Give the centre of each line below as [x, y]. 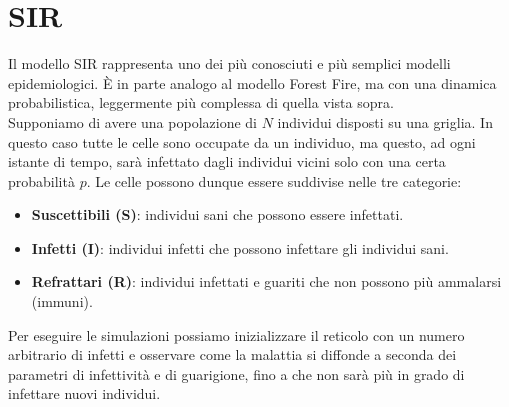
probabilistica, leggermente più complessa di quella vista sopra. [201, 102]
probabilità [41, 180]
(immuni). [62, 301]
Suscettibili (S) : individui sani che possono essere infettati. [217, 214]
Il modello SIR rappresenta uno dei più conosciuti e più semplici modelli [229, 63]
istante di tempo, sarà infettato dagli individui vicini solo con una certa [227, 161]
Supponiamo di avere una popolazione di [132, 121]
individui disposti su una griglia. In [385, 121]
